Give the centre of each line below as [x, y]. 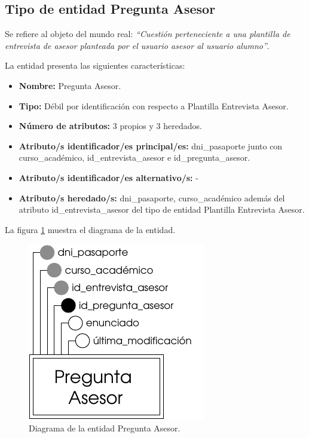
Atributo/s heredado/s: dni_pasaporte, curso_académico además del [152, 197]
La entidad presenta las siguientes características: [95, 65]
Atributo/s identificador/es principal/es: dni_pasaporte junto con [151, 146]
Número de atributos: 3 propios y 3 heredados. [110, 126]
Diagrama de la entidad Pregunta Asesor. [105, 428]
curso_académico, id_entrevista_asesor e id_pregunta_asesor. [134, 157]
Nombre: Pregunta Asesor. [70, 85]
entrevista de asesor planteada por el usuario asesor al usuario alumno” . [137, 45]
